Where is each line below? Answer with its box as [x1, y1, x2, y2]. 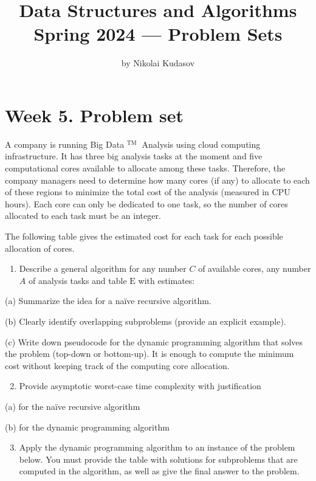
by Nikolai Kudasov [121, 57, 195, 69]
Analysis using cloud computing [142, 137, 261, 150]
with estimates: [138, 274, 195, 286]
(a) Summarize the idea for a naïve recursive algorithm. [5, 294, 211, 307]
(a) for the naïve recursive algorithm [5, 400, 140, 412]
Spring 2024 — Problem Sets [33, 21, 283, 46]
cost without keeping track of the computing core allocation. [5, 359, 230, 372]
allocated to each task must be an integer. [5, 209, 161, 222]
